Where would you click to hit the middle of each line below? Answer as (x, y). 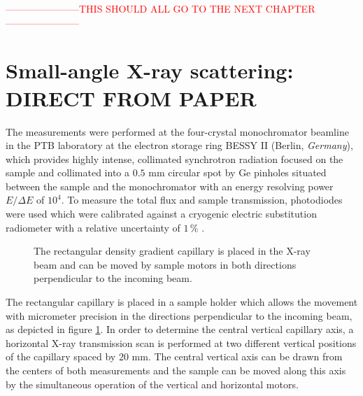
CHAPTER (290, 8)
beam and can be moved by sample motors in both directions (165, 264)
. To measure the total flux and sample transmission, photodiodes (202, 200)
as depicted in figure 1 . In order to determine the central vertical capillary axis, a (180, 329)
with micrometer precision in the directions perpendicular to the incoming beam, (179, 315)
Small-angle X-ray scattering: (150, 70)
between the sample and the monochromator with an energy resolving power (170, 186)
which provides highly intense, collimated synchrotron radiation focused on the (175, 158)
